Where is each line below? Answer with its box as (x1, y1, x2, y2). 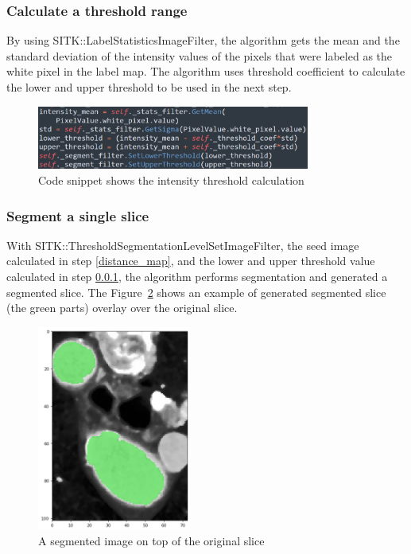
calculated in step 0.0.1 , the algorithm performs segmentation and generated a (6, 268, 388, 285)
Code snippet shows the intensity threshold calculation (38, 172, 304, 189)
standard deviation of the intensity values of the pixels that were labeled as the (6, 47, 393, 64)
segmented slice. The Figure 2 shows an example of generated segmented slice (6, 283, 386, 300)
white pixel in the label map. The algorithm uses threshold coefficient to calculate (6, 63, 405, 80)
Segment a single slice (6, 205, 149, 225)
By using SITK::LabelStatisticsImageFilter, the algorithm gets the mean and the (6, 32, 400, 49)
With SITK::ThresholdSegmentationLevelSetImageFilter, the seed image (6, 236, 359, 253)
